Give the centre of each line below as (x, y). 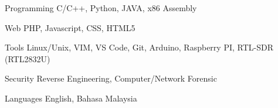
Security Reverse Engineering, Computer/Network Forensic (111, 78)
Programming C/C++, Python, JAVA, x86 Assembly (101, 8)
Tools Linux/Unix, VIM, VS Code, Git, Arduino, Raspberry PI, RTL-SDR (139, 47)
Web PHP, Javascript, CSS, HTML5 (70, 27)
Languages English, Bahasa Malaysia (71, 98)
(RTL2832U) (28, 58)
